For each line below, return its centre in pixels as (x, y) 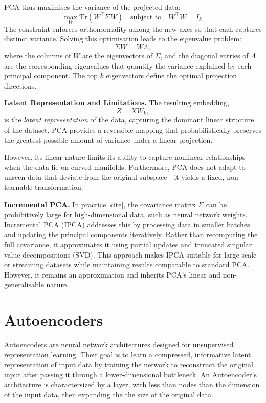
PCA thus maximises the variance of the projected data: (92, 7)
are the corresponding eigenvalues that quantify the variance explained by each (128, 65)
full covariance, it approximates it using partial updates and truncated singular (128, 244)
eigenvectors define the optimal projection (172, 76)
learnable (18, 187)
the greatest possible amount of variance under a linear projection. (108, 140)
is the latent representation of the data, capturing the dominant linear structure (129, 120)
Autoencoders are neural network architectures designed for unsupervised (119, 344)
